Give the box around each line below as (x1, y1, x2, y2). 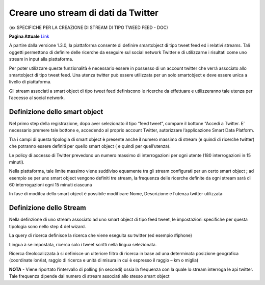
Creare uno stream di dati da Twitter (9, 7, 159, 18)
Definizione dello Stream (9, 204, 86, 212)
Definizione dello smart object (9, 107, 103, 116)
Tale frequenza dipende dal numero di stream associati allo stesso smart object (9, 273, 170, 279)
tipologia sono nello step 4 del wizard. (9, 223, 86, 229)
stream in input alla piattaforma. (9, 56, 74, 62)
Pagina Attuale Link (9, 33, 50, 39)
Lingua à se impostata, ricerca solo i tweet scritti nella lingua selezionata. (9, 241, 157, 247)
